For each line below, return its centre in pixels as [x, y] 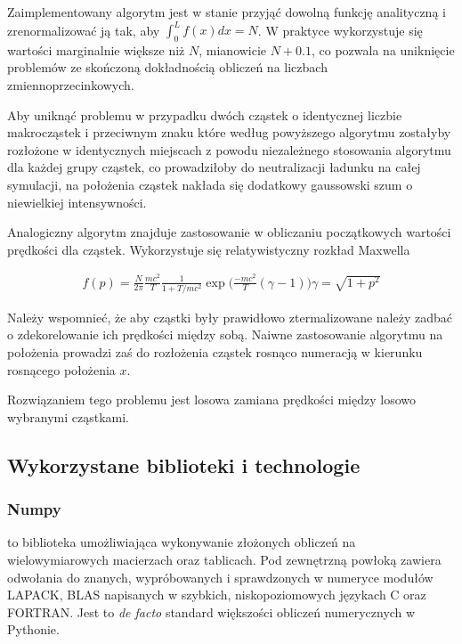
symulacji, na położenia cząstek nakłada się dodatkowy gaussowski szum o [210, 185]
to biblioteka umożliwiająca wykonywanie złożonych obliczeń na [182, 542]
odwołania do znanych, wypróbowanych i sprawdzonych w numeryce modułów [220, 577]
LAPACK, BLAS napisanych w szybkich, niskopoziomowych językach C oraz [217, 595]
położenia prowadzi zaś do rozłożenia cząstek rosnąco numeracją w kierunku [215, 352]
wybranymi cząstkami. [69, 416]
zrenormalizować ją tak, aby [84, 30]
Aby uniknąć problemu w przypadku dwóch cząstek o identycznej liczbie [205, 114]
